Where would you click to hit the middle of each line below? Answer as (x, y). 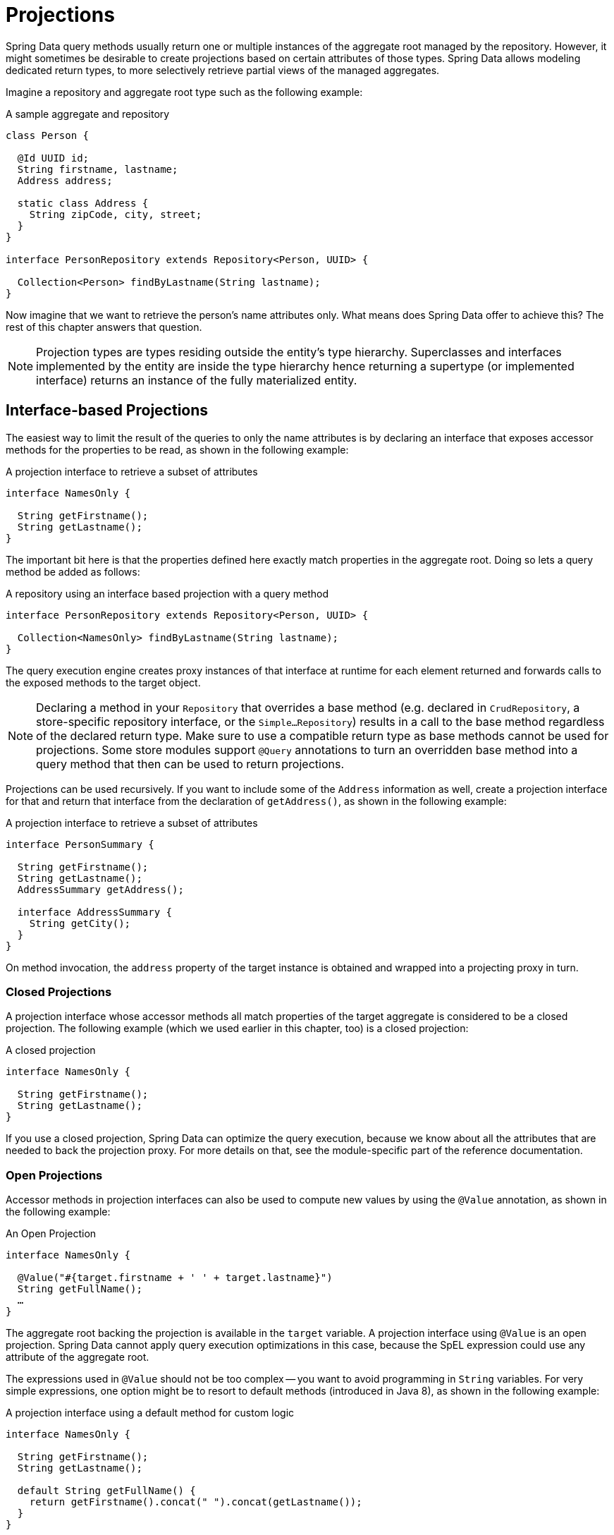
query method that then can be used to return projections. (190, 764)
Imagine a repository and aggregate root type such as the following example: (184, 92)
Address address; (65, 180)
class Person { (48, 135)
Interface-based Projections (107, 411)
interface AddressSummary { (95, 912)
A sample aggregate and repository (88, 114)
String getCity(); (80, 923)
